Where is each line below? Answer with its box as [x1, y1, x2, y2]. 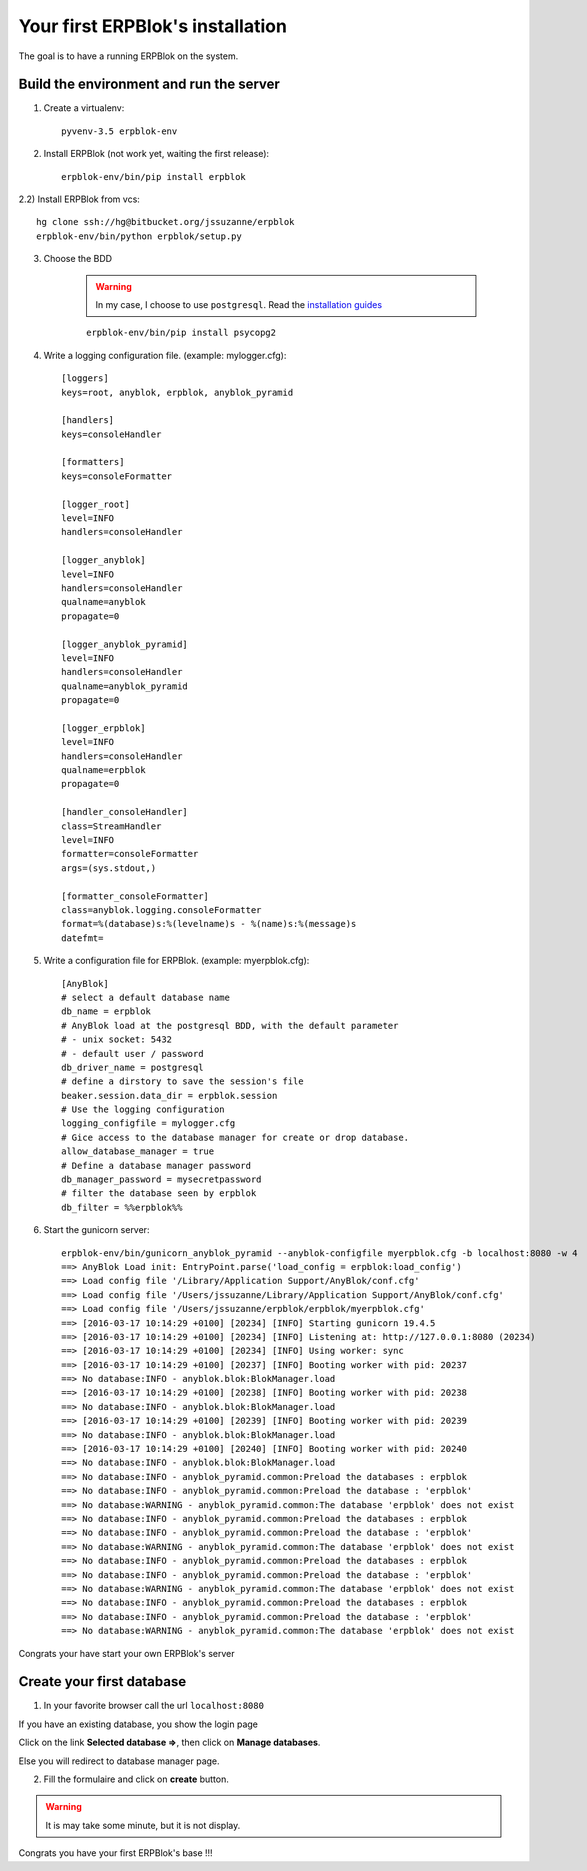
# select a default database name [61, 991, 230, 1003]
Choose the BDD [43, 253, 113, 265]
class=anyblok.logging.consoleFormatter [61, 904, 262, 915]
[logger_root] [61, 498, 130, 510]
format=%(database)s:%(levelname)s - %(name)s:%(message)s [61, 918, 357, 930]
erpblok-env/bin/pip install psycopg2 [86, 327, 277, 339]
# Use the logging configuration [61, 1104, 225, 1115]
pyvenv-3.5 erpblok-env [61, 125, 178, 137]
